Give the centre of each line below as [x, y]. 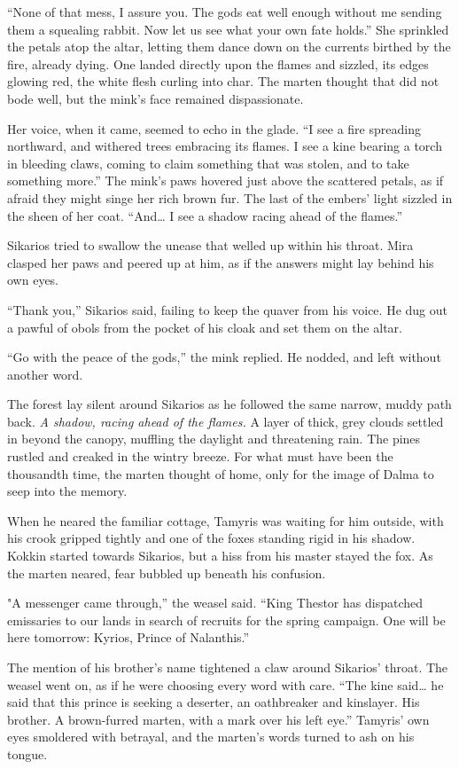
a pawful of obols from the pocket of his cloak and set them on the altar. [205, 327]
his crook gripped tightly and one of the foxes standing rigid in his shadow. [211, 538]
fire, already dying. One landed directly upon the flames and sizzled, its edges [218, 63]
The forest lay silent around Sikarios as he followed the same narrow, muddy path [229, 404]
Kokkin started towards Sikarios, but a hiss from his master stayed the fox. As [220, 556]
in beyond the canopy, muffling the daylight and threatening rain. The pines [214, 439]
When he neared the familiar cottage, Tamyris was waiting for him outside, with [226, 520]
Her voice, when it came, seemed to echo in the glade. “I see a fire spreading [214, 128]
